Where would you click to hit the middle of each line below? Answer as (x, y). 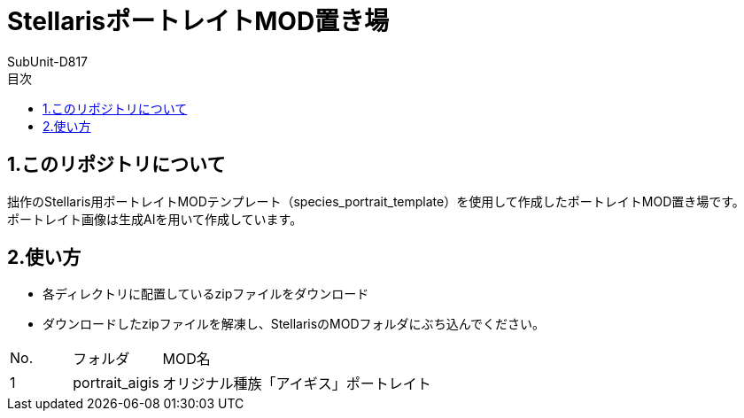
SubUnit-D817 (48, 61)
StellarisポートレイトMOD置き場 (198, 21)
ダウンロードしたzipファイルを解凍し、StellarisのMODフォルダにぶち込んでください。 (294, 324)
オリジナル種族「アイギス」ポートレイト (297, 384)
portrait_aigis (116, 383)
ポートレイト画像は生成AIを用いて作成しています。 (155, 219)
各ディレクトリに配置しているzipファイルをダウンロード (206, 294)
